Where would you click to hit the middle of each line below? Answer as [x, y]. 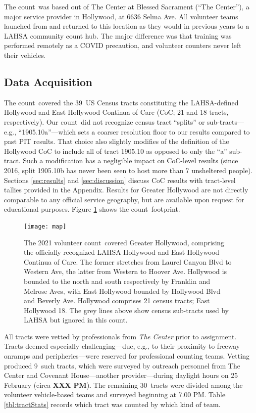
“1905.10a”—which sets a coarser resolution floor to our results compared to [134, 131]
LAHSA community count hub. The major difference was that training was [118, 35]
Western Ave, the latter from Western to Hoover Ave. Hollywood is [125, 271]
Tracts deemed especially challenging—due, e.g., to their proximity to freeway [122, 346]
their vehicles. [25, 55]
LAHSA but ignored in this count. [76, 320]
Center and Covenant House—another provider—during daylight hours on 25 [121, 375]
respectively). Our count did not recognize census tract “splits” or [104, 121]
